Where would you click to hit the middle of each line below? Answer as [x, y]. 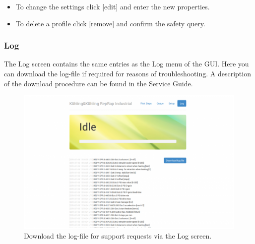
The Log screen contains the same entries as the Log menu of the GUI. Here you [127, 64]
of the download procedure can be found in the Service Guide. [98, 83]
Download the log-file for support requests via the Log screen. [118, 236]
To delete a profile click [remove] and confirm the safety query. [110, 23]
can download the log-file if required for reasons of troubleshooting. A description [127, 73]
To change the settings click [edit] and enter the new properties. [113, 6]
